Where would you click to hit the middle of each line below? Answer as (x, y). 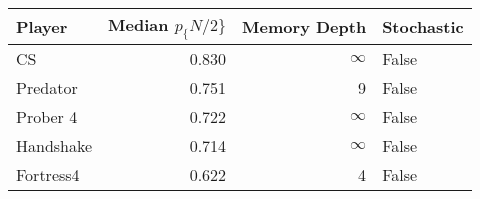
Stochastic (423, 27)
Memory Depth (304, 27)
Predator (47, 88)
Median (138, 24)
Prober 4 (47, 117)
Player (42, 27)
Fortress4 (48, 175)
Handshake (54, 146)
